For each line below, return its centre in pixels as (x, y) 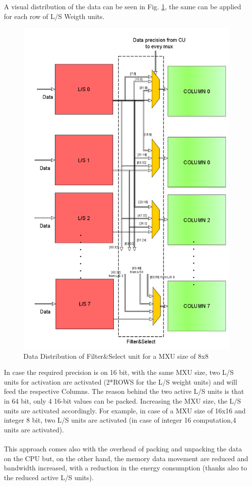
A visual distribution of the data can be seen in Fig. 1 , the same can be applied (123, 6)
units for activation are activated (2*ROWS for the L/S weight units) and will (121, 381)
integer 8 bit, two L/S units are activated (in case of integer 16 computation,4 (120, 420)
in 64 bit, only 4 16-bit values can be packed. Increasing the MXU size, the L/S (123, 400)
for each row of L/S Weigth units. (54, 16)
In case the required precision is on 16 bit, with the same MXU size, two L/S (119, 372)
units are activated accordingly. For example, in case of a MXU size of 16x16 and (125, 410)
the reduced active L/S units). (49, 477)
